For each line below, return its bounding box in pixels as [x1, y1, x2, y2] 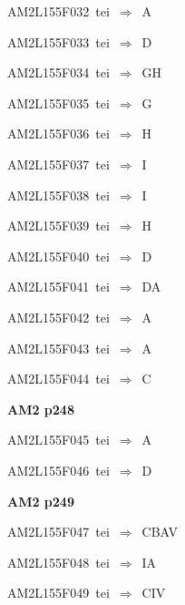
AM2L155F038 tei [7, 185, 110, 204]
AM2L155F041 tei [7, 277, 110, 296]
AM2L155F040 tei [7, 246, 110, 265]
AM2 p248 [7, 399, 74, 418]
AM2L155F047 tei [7, 522, 110, 541]
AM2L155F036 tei [7, 124, 110, 143]
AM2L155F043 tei [7, 338, 110, 357]
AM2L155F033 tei [7, 32, 110, 51]
